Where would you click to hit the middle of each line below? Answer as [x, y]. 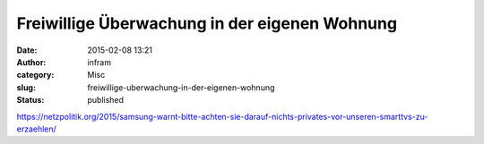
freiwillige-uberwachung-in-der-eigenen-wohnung [181, 87]
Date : [27, 50]
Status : [30, 100]
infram [99, 62]
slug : [26, 87]
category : [35, 75]
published [106, 100]
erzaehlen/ [37, 129]
